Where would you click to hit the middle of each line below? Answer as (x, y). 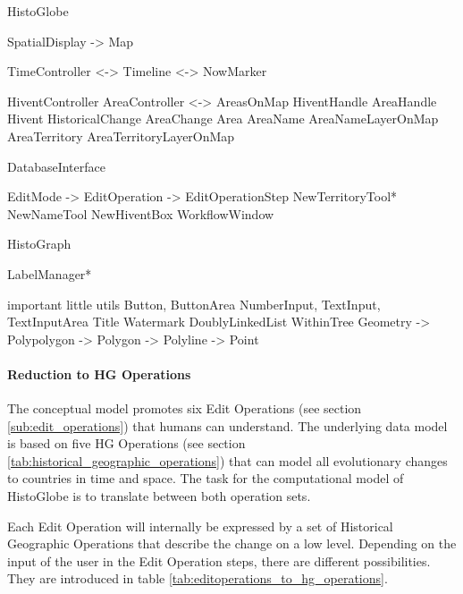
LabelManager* (50, 273)
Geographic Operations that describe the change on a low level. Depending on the (232, 543)
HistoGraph (39, 244)
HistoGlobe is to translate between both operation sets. (159, 496)
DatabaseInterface (56, 166)
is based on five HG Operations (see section (126, 443)
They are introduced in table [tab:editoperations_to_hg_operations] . (198, 578)
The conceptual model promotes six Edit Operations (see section (185, 408)
